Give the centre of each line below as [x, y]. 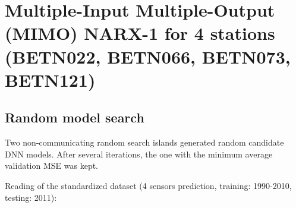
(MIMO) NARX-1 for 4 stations [140, 33]
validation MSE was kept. [52, 166]
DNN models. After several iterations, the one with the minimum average [139, 154]
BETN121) [50, 79]
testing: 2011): [31, 197]
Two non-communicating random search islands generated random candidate [144, 142]
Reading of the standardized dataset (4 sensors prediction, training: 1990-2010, [148, 185]
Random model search [75, 117]
